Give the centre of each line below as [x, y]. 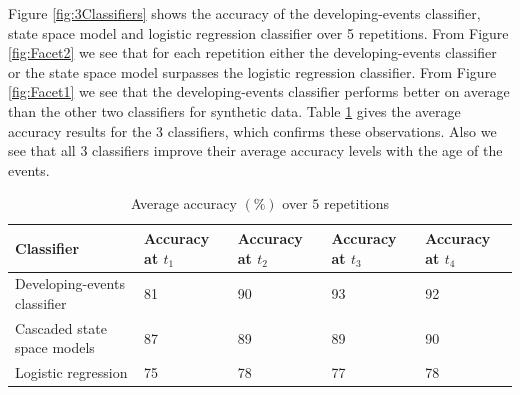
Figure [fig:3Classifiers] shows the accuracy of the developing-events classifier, [244, 13]
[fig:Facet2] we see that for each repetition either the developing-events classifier [252, 52]
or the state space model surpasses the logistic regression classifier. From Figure [252, 71]
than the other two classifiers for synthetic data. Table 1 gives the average [234, 110]
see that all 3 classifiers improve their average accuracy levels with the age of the [255, 150]
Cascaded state [61, 327]
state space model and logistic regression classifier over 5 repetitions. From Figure [258, 32]
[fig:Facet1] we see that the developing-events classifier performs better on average [259, 91]
